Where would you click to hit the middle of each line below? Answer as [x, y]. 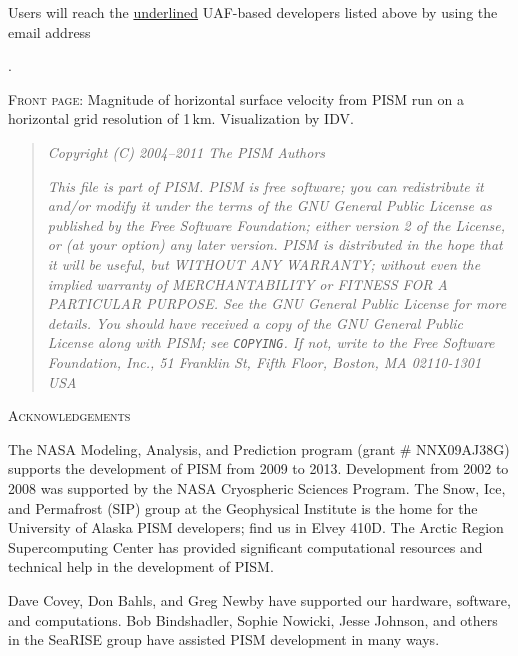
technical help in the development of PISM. [141, 566]
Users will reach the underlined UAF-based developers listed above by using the [253, 12]
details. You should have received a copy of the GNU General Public [255, 322]
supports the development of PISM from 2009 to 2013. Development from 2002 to [258, 468]
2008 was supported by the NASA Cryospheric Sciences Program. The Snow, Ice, [257, 487]
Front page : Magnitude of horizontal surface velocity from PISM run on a [236, 98]
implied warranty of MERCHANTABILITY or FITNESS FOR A [247, 283]
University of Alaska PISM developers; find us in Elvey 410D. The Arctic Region [256, 527]
